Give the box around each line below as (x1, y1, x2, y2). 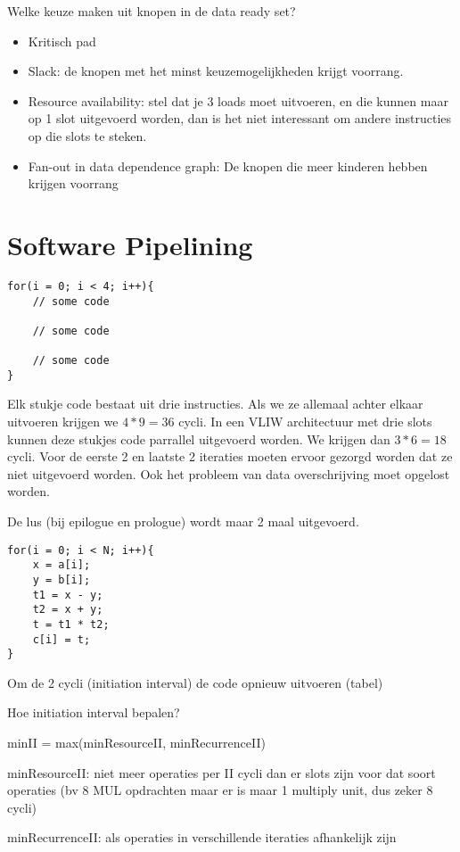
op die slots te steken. (28, 126, 147, 145)
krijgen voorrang (28, 174, 119, 193)
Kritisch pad (28, 31, 96, 50)
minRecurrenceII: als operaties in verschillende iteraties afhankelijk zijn (7, 828, 397, 847)
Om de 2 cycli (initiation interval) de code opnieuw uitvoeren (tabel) (7, 673, 383, 691)
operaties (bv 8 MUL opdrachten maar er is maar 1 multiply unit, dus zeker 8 (7, 781, 433, 799)
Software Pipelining (7, 226, 253, 262)
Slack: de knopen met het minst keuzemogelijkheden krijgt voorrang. (28, 62, 404, 80)
